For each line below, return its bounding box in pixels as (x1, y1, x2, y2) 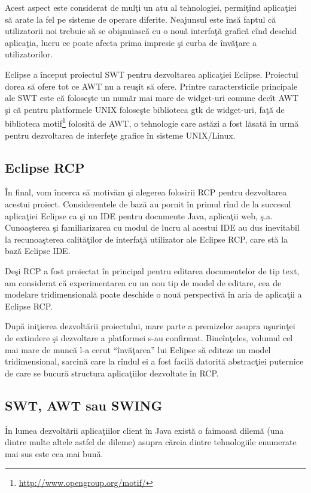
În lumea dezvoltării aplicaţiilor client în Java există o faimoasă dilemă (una (5, 424, 284, 436)
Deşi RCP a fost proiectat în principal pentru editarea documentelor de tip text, (5, 264, 300, 277)
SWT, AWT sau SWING (5, 396, 163, 414)
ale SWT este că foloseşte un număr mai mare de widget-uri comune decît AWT (5, 91, 299, 104)
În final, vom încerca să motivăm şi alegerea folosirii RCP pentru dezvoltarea (5, 186, 287, 198)
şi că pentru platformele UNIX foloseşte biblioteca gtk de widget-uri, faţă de (5, 103, 285, 115)
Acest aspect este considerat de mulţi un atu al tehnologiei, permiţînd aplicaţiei (5, 1, 297, 13)
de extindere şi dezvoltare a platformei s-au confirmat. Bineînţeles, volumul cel (5, 331, 293, 344)
